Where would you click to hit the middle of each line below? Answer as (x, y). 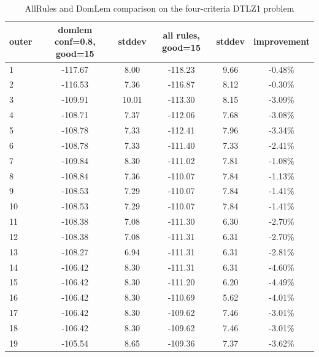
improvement (281, 41)
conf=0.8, (75, 41)
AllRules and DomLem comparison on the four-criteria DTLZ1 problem (159, 8)
